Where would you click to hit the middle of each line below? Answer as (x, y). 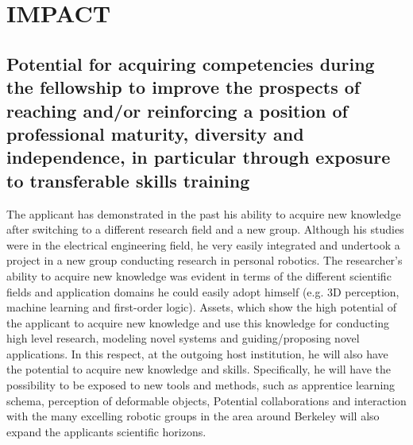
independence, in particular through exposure (199, 157)
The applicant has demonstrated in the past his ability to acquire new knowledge (204, 213)
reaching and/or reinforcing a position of (177, 110)
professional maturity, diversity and (155, 133)
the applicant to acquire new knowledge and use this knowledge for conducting (198, 322)
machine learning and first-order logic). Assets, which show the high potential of (201, 307)
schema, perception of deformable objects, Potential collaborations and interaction (206, 400)
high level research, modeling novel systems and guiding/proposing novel (183, 338)
